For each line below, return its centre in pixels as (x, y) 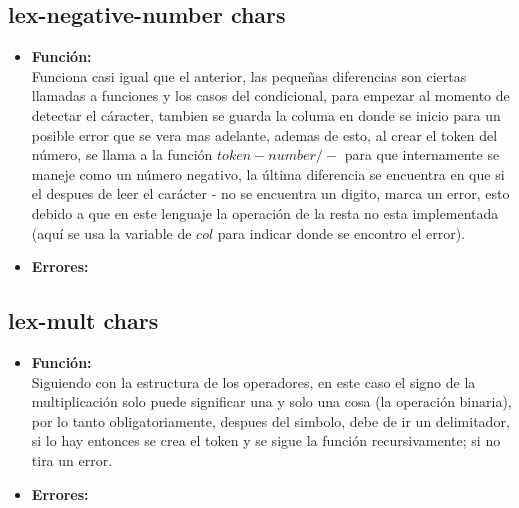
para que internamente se (422, 154)
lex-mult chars (83, 320)
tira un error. (72, 459)
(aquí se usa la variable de (111, 232)
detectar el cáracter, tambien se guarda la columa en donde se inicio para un (266, 114)
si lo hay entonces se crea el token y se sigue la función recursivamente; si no (266, 440)
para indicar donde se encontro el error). (341, 232)
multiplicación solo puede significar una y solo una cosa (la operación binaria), (271, 401)
